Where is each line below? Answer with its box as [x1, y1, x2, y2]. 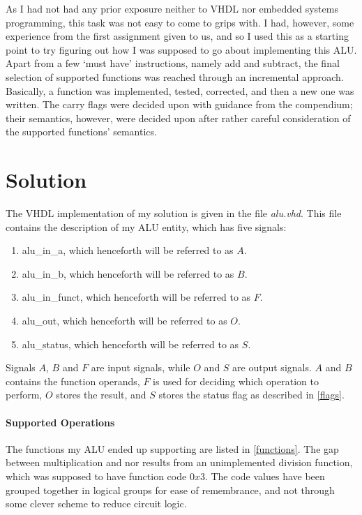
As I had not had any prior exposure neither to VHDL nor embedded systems [6, 1, 338, 15]
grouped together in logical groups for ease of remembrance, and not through [6, 482, 335, 497]
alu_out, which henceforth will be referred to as [22, 313, 227, 328]
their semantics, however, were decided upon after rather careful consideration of [6, 110, 351, 125]
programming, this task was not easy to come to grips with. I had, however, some [6, 15, 354, 29]
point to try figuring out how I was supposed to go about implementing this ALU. [6, 42, 357, 57]
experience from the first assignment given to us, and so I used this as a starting [6, 29, 349, 43]
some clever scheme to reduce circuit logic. [6, 496, 187, 511]
